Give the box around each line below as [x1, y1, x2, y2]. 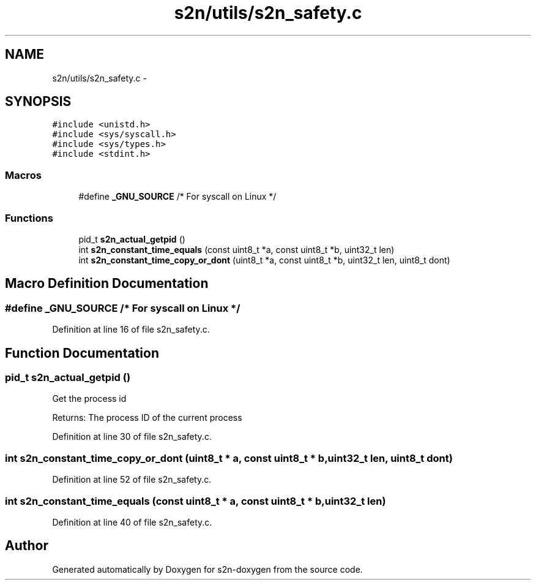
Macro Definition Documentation [5, 276, 209, 292]
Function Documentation [5, 345, 159, 361]
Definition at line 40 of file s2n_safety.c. [52, 516, 212, 527]
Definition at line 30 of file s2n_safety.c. [52, 431, 212, 442]
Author [5, 538, 48, 554]
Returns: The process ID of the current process [52, 412, 242, 423]
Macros [5, 168, 42, 181]
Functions [5, 211, 53, 224]
